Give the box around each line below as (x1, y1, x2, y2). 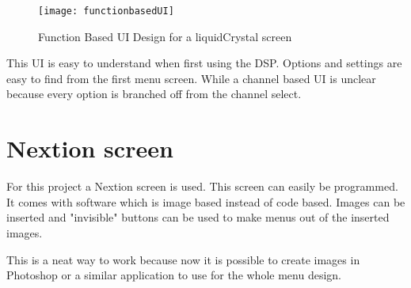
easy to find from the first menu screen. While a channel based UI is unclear (6, 70, 376, 86)
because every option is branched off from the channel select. (6, 85, 302, 102)
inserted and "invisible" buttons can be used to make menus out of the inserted (6, 209, 390, 225)
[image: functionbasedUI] (38, 6, 174, 17)
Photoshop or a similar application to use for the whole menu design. (6, 267, 341, 283)
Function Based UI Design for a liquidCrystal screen (38, 28, 292, 44)
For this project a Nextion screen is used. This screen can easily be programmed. (6, 178, 398, 195)
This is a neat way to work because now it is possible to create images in (6, 251, 360, 267)
